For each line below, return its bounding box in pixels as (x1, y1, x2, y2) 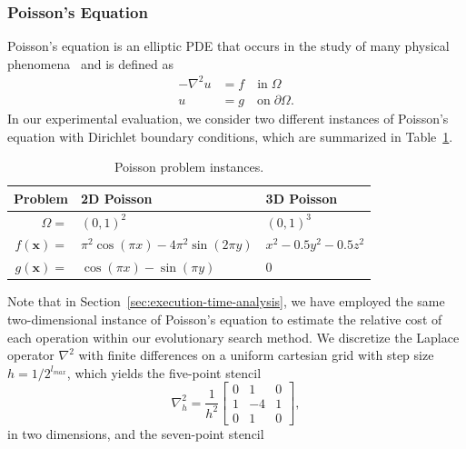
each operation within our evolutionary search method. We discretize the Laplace (7, 327, 460, 346)
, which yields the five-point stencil (66, 363, 262, 382)
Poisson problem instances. (114, 157, 264, 176)
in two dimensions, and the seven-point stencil (7, 424, 264, 444)
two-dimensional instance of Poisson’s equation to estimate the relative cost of (7, 309, 442, 328)
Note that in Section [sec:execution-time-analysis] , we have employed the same (7, 292, 445, 311)
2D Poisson (80, 188, 153, 207)
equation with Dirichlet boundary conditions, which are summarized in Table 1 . (7, 126, 453, 145)
